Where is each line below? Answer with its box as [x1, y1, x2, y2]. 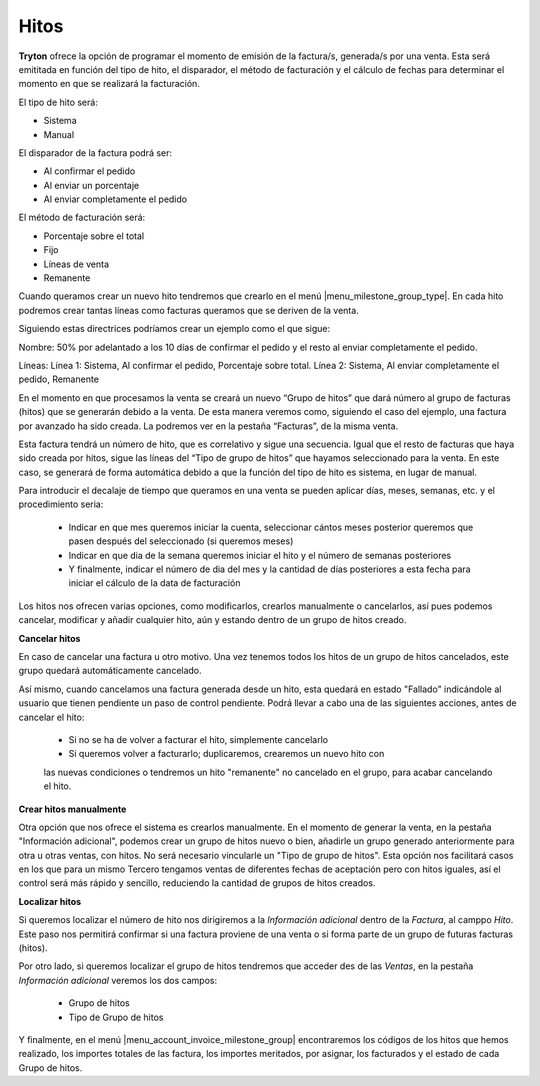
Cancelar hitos [18, 632, 81, 644]
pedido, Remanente [18, 373, 100, 385]
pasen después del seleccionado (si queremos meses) [68, 535, 294, 547]
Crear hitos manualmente [18, 803, 127, 815]
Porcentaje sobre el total [43, 230, 145, 242]
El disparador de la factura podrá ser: [18, 146, 173, 159]
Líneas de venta [43, 258, 110, 270]
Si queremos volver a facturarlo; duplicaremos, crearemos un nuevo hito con [68, 748, 385, 760]
